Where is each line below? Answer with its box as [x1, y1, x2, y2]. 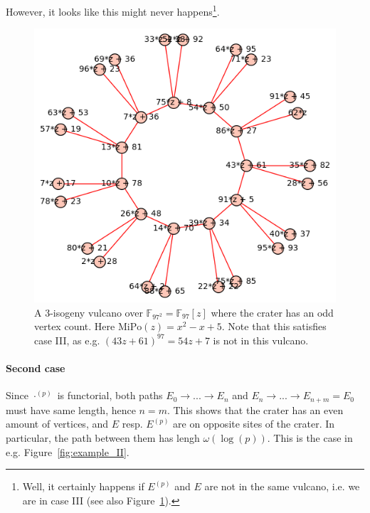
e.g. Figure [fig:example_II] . [6, 444, 129, 459]
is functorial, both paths [57, 388, 163, 403]
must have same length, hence [6, 402, 136, 417]
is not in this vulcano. [213, 332, 309, 347]
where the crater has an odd [211, 305, 334, 319]
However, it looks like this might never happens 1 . [6, 2, 220, 18]
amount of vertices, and [6, 416, 109, 431]
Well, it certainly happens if [22, 479, 144, 494]
